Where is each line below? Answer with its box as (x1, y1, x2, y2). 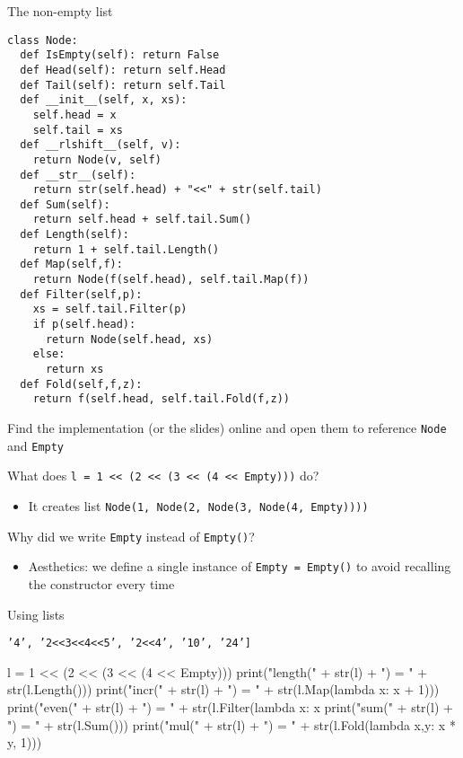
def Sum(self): (20, 198, 110, 211)
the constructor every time (28, 574, 175, 593)
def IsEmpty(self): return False (20, 48, 220, 62)
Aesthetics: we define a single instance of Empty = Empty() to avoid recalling (28, 557, 451, 576)
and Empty (7, 436, 65, 454)
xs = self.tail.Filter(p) (32, 303, 188, 316)
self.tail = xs (32, 123, 123, 137)
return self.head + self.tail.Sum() (32, 213, 252, 226)
